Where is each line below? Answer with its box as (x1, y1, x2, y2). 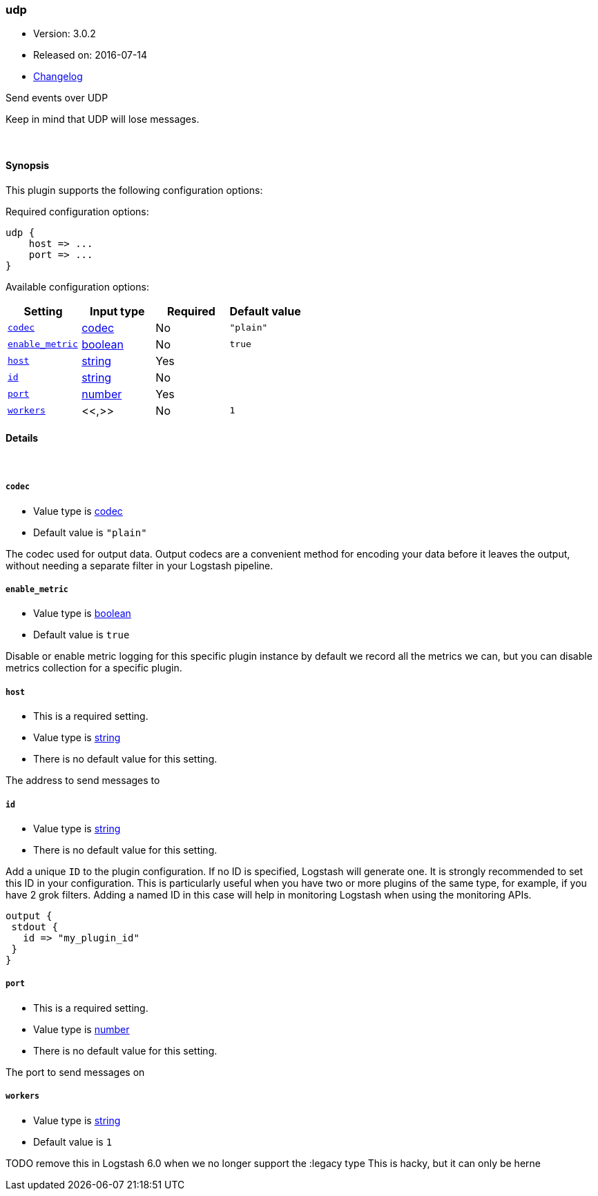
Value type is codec (33, 504, 123, 517)
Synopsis (6, 159, 50, 171)
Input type (89, 304, 145, 318)
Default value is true (33, 629, 130, 641)
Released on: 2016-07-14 (33, 49, 148, 61)
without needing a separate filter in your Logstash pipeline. (6, 559, 273, 571)
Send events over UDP (6, 92, 108, 104)
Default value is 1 (33, 1135, 113, 1148)
